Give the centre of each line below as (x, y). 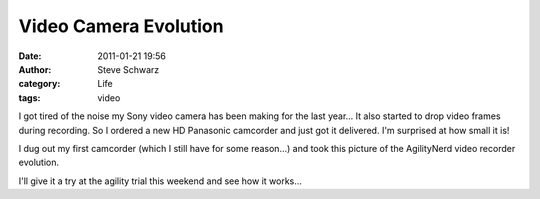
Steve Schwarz (128, 69)
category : (39, 84)
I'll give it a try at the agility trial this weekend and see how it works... (160, 181)
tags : (29, 97)
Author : (35, 69)
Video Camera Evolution (121, 26)
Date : (30, 56)
